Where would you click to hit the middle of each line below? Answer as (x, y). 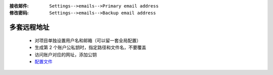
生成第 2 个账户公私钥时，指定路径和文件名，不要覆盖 (90, 47)
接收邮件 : (19, 6)
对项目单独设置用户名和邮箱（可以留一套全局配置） (88, 40)
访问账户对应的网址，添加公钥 (66, 54)
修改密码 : (19, 13)
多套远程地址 (29, 27)
